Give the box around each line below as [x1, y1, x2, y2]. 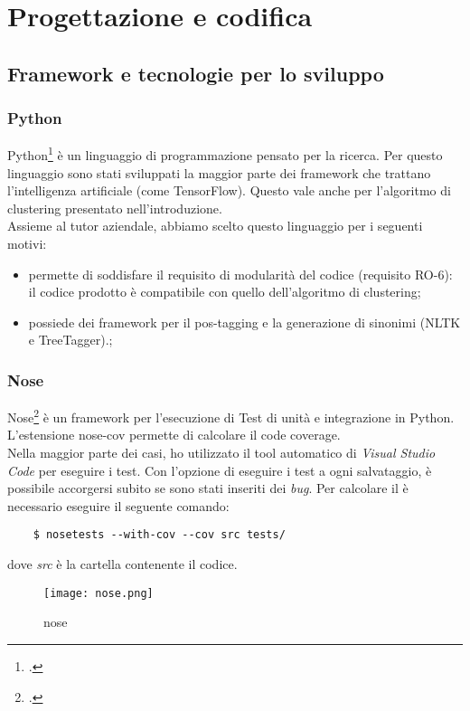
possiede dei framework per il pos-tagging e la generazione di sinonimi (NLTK [28, 312, 461, 331]
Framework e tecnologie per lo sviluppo [7, 59, 384, 87]
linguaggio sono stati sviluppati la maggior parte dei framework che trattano [7, 163, 431, 182]
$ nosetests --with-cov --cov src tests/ [33, 528, 286, 542]
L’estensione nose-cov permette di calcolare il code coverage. [7, 425, 341, 444]
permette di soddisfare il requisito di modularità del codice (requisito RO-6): [28, 264, 453, 283]
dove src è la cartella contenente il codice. [7, 555, 238, 574]
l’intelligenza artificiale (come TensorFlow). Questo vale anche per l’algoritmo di [7, 181, 451, 200]
